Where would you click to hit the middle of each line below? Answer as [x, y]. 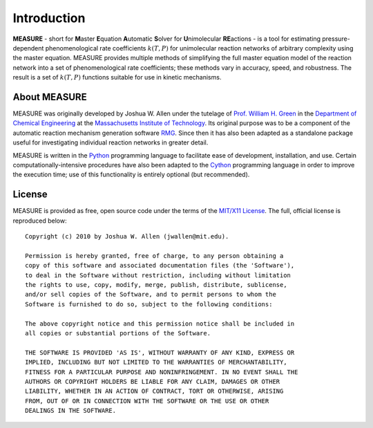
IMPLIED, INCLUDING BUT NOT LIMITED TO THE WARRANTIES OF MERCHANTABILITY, [156, 362]
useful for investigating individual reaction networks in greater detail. [111, 142]
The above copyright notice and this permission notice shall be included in [160, 324]
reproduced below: [40, 221]
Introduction [49, 18]
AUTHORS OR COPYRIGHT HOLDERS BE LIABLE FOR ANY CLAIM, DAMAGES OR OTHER [153, 381]
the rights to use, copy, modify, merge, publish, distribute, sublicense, [156, 285]
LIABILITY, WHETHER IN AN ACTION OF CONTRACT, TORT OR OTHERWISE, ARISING [154, 391]
